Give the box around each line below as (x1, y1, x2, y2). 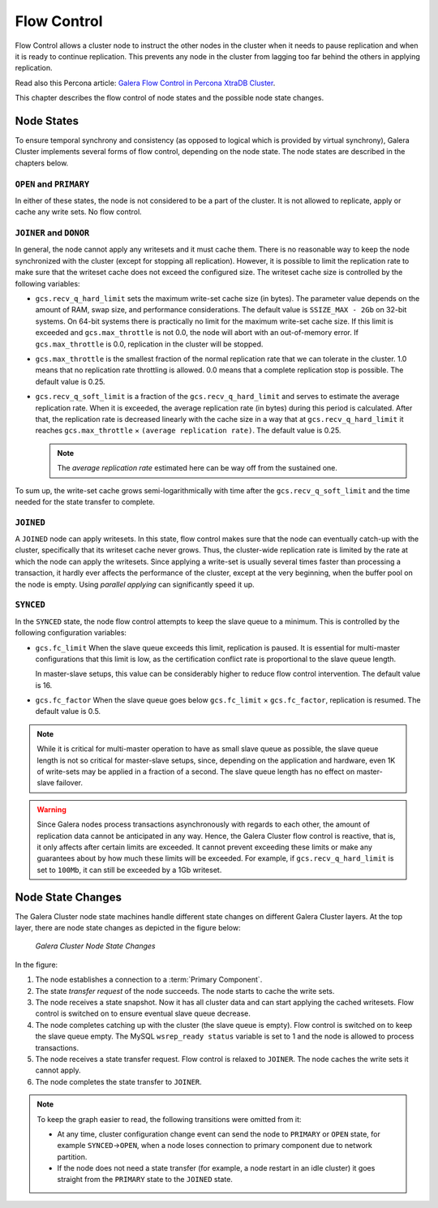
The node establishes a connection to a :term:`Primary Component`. (35, 974, 263, 985)
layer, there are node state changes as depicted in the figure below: (15, 923, 241, 933)
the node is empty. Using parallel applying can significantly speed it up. (15, 579, 255, 589)
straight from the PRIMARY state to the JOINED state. (57, 1175, 233, 1184)
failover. (56, 778, 84, 788)
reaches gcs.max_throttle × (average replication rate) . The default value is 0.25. (35, 426, 341, 436)
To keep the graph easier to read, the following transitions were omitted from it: (36, 1114, 302, 1124)
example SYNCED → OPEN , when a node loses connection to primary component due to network (57, 1141, 373, 1150)
